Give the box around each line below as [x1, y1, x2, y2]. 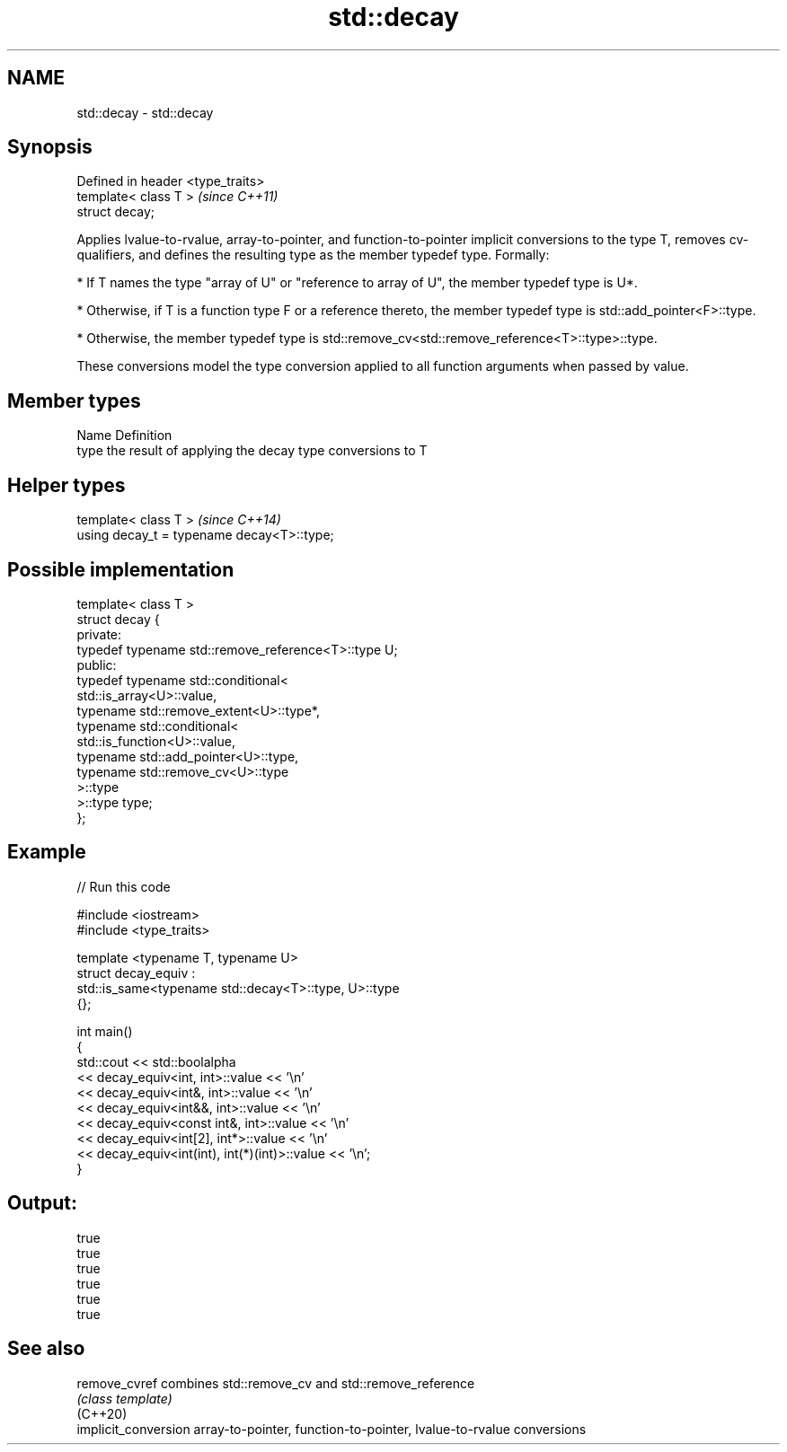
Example [7, 840, 86, 864]
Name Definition [76, 427, 172, 444]
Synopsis [7, 136, 93, 159]
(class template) [76, 1390, 172, 1406]
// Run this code [76, 878, 171, 894]
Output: [7, 1192, 77, 1215]
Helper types [7, 473, 126, 497]
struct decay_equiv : [76, 964, 196, 981]
